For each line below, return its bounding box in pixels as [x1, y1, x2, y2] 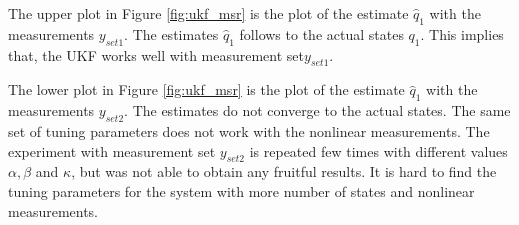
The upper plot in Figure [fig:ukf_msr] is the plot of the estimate [8, 3, 409, 23]
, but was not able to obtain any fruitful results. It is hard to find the [71, 161, 497, 182]
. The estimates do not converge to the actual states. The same [124, 100, 511, 121]
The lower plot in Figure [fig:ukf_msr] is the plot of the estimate [8, 79, 405, 100]
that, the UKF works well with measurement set [8, 44, 305, 65]
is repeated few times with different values [249, 140, 508, 161]
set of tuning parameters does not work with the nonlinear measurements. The [8, 120, 490, 141]
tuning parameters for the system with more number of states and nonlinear [8, 180, 475, 201]
